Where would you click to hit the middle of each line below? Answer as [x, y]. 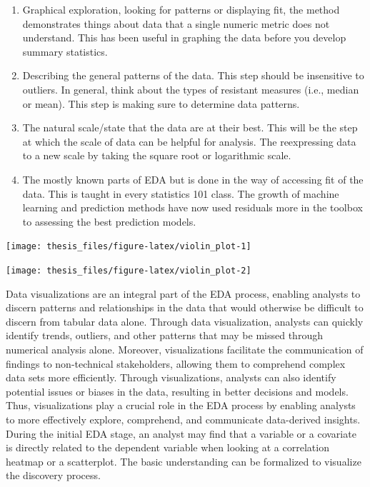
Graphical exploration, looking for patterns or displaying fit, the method [181, 9]
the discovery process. [53, 475]
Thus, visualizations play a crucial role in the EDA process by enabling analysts [181, 405]
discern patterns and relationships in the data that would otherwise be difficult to [185, 307]
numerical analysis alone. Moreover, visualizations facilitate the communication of [185, 349]
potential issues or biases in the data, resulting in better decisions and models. [177, 391]
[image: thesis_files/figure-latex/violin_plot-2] [129, 270]
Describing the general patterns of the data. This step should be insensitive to [193, 75]
